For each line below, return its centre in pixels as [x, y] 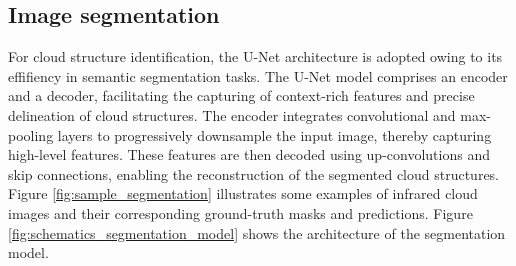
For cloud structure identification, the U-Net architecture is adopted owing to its [255, 56]
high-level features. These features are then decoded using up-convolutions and [249, 154]
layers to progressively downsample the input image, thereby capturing [274, 134]
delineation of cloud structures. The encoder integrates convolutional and [232, 114]
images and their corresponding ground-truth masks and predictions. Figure [240, 212]
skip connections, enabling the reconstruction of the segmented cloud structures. [254, 173]
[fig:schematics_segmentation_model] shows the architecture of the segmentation [257, 232]
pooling [31, 134]
